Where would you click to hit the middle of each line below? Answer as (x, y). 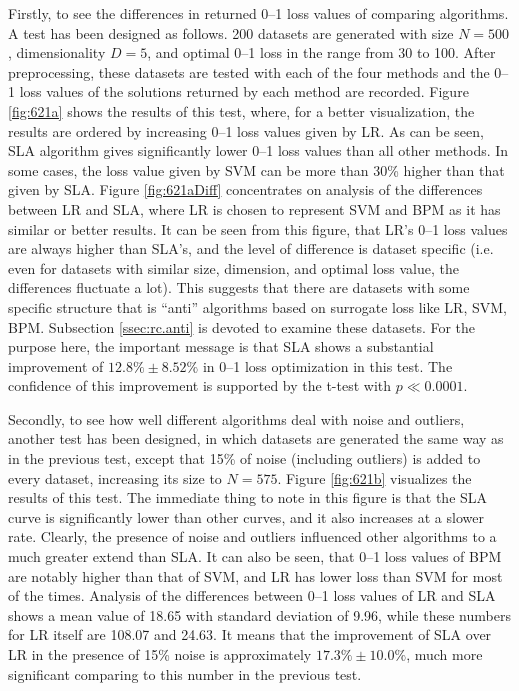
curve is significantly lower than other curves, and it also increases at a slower (246, 516)
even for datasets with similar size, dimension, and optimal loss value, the (233, 267)
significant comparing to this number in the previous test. (185, 673)
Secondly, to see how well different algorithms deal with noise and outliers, (236, 418)
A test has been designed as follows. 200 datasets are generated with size (231, 32)
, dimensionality (57, 52)
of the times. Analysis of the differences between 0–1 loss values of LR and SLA (252, 595)
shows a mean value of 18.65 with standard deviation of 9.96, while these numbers (259, 614)
